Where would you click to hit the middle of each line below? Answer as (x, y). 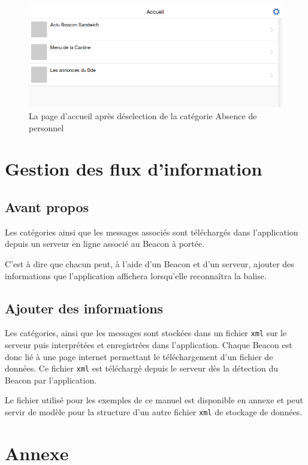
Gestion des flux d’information (134, 169)
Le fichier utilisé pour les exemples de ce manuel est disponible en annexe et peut (154, 400)
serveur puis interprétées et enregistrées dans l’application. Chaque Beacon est (149, 345)
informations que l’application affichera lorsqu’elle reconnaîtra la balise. (136, 275)
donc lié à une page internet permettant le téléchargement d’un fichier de (139, 356)
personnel (46, 127)
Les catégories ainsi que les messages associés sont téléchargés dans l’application (152, 232)
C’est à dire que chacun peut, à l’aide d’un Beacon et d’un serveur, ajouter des (150, 263)
